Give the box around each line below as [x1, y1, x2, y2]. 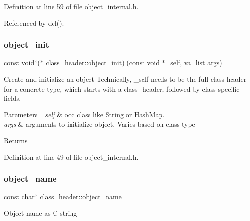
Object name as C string [4, 207, 77, 218]
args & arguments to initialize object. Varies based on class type [4, 119, 195, 129]
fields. [4, 93, 21, 103]
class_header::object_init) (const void [46, 57, 160, 68]
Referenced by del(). [4, 18, 64, 28]
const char [4, 191, 35, 202]
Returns [4, 135, 28, 145]
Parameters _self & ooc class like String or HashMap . [4, 109, 165, 119]
